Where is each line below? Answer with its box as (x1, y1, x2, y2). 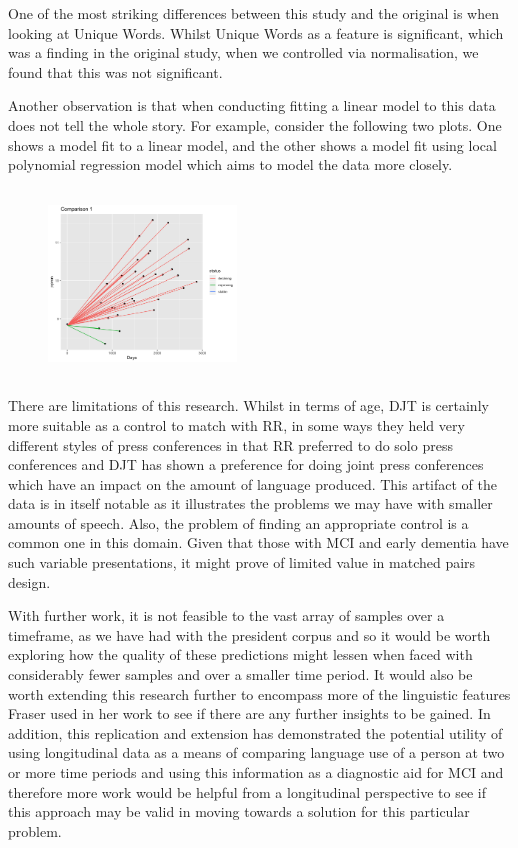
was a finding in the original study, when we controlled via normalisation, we (8, 42, 479, 63)
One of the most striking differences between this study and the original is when (8, 3, 499, 23)
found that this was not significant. (8, 61, 223, 82)
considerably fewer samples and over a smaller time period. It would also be (8, 664, 473, 685)
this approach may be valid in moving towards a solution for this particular (8, 801, 470, 822)
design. (8, 571, 51, 592)
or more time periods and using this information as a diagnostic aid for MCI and (8, 762, 504, 782)
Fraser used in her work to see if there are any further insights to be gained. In (8, 703, 491, 724)
